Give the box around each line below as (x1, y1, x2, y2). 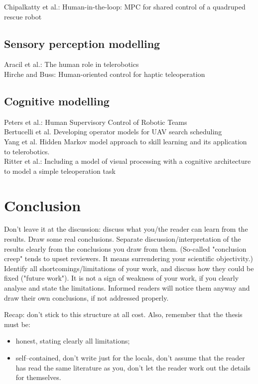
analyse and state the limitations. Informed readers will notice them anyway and (4, 283, 250, 293)
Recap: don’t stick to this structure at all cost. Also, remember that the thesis (4, 309, 243, 320)
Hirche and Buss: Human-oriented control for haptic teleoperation (4, 68, 205, 79)
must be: (4, 319, 30, 329)
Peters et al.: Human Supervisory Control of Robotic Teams (4, 116, 187, 127)
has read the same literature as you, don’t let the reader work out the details (15, 362, 251, 373)
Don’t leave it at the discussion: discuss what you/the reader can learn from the (4, 224, 248, 234)
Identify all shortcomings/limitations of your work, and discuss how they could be (4, 263, 254, 273)
